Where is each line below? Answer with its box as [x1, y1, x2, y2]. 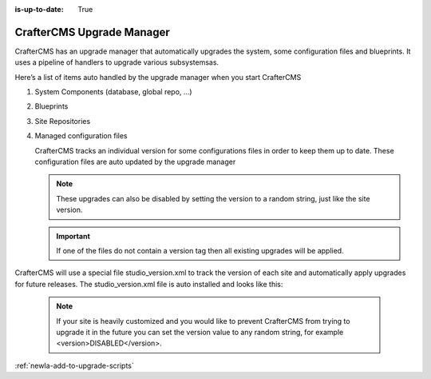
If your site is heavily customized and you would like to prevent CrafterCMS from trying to [56, 316, 350, 325]
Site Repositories [34, 116, 91, 126]
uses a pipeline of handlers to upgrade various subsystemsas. [14, 58, 219, 67]
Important [56, 231, 91, 241]
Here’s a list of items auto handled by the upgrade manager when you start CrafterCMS [14, 72, 302, 82]
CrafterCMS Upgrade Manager [14, 25, 171, 39]
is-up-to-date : [14, 5, 64, 14]
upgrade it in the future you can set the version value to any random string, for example [56, 327, 344, 337]
